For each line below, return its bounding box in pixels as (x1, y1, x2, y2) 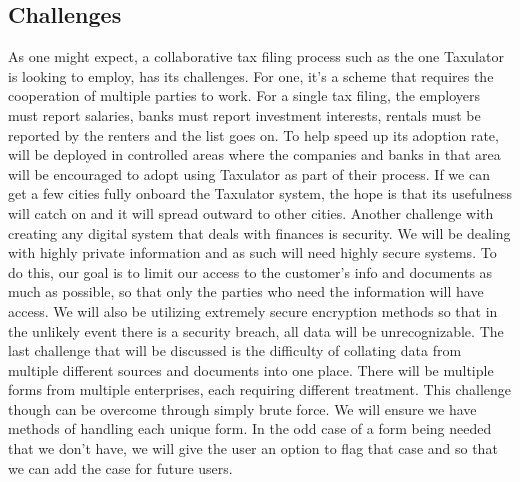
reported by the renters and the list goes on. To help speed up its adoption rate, (8, 124, 499, 145)
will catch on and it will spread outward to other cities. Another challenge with (8, 202, 494, 223)
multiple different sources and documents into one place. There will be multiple (8, 359, 494, 380)
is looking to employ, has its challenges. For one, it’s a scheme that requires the (8, 65, 494, 86)
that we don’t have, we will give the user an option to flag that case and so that (8, 438, 498, 459)
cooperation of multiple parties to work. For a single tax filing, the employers (8, 85, 480, 106)
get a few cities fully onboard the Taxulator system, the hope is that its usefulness (8, 183, 512, 204)
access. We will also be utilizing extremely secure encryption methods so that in (8, 300, 498, 321)
